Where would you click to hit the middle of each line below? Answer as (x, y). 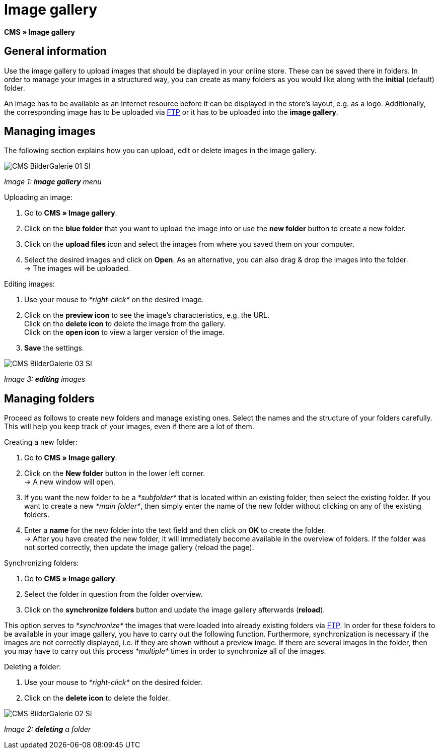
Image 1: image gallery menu (53, 182)
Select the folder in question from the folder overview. (114, 594)
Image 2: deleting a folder (48, 729)
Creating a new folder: (41, 442)
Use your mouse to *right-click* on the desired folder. (114, 682)
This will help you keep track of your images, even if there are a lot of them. (129, 427)
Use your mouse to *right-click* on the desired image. (114, 300)
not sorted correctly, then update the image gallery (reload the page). (139, 547)
